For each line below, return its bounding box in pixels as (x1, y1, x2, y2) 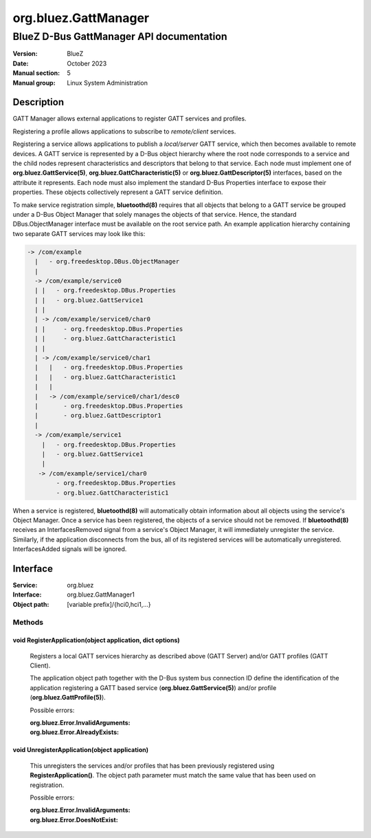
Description (12, 96, 65, 108)
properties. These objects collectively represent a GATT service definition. (12, 188, 223, 196)
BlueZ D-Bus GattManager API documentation (12, 30, 228, 43)
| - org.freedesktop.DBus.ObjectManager (34, 258, 180, 266)
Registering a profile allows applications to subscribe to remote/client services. (12, 127, 236, 136)
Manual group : (12, 78, 56, 87)
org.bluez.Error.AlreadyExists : (30, 728, 120, 736)
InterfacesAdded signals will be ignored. (12, 545, 127, 553)
